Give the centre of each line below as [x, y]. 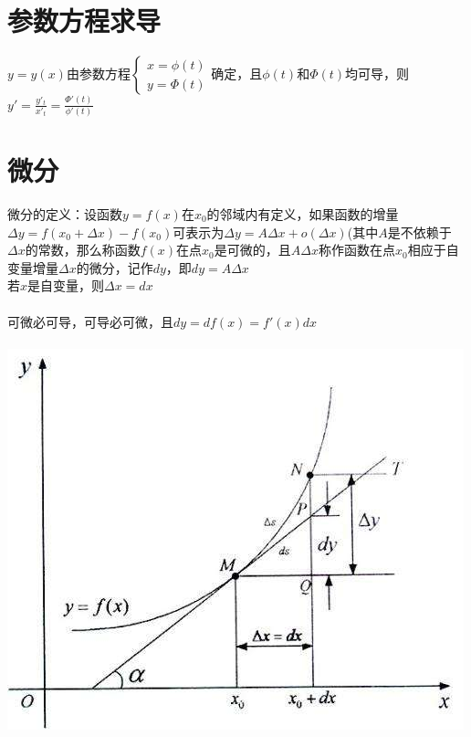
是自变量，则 [66, 285]
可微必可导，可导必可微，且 [90, 321]
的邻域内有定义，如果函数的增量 [303, 214]
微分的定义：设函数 [65, 214]
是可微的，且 [252, 250]
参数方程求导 [84, 21]
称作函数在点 [356, 250]
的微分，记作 [115, 267]
